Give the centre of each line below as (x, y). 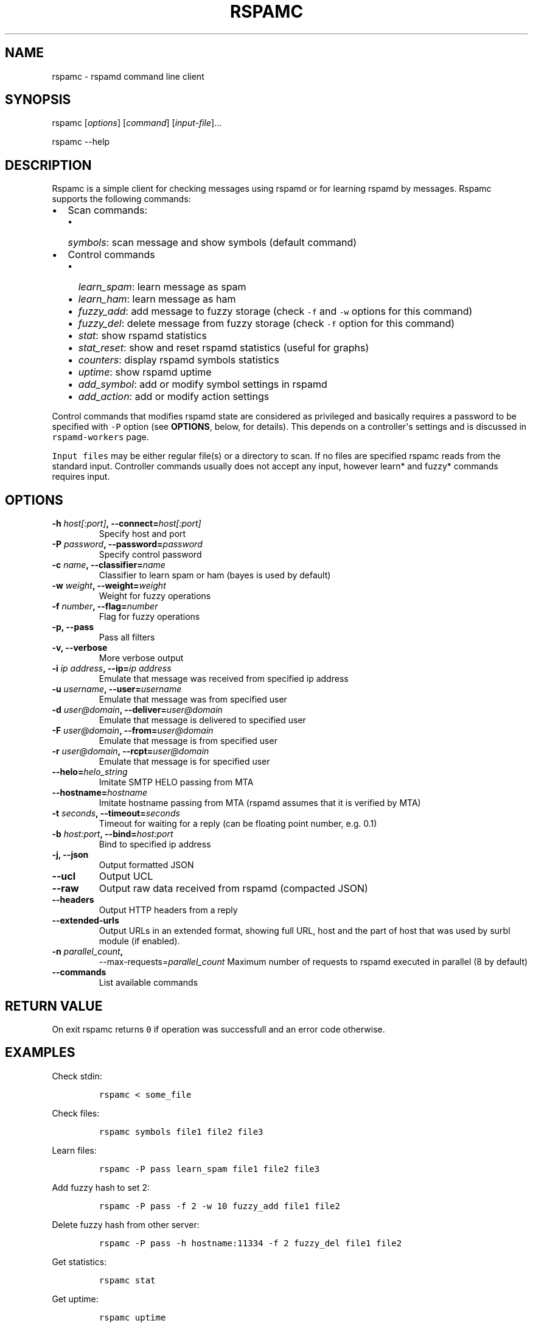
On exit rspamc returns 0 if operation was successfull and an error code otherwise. (218, 1029)
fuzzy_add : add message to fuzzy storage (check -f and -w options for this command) (275, 311)
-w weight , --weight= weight (109, 586)
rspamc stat (127, 1280)
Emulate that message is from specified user (188, 741)
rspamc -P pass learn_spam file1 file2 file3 (209, 1169)
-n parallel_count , (88, 952)
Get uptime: (75, 1299)
